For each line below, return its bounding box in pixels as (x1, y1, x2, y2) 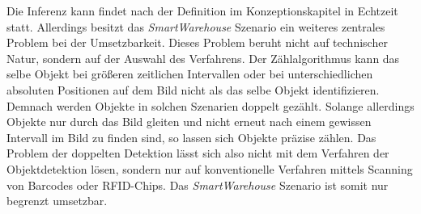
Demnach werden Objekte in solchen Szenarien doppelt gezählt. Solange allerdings (6, 97, 415, 114)
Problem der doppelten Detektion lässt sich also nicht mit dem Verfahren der (6, 145, 389, 162)
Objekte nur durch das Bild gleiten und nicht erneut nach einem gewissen (6, 113, 372, 130)
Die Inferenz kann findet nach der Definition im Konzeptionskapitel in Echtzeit (6, 2, 398, 19)
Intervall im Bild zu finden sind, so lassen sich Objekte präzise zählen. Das (6, 128, 376, 145)
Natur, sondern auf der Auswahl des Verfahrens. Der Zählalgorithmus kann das (6, 49, 400, 66)
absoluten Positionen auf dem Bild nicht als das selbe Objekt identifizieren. (6, 81, 380, 98)
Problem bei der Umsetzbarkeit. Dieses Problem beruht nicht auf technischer (6, 34, 388, 51)
